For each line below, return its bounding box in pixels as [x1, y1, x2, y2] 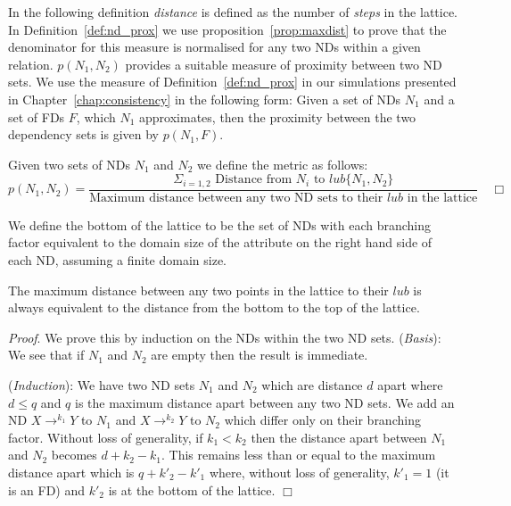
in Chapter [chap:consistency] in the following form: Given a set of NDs [8, 89, 401, 108]
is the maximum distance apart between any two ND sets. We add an [75, 393, 455, 411]
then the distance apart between [251, 427, 427, 446]
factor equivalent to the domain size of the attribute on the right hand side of [8, 233, 433, 252]
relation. [8, 54, 54, 73]
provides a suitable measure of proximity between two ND [125, 54, 442, 73]
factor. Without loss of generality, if [8, 427, 203, 446]
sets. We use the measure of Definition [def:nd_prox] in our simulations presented [8, 72, 457, 91]
